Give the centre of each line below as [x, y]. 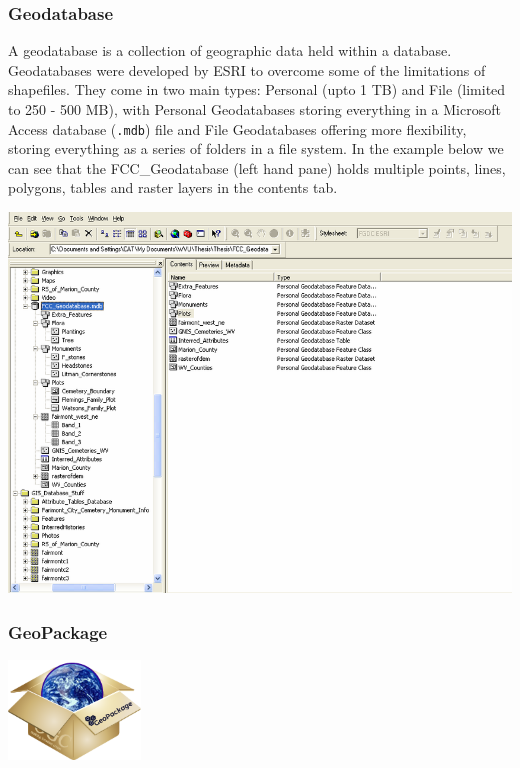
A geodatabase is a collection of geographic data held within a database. [230, 50]
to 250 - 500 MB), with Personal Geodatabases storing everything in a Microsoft [254, 109]
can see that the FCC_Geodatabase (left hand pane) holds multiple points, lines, [257, 167]
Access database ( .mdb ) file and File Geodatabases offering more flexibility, [237, 128]
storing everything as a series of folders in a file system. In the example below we [256, 148]
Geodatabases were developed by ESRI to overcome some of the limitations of [247, 69]
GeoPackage [58, 631]
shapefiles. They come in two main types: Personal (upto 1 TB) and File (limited [257, 89]
